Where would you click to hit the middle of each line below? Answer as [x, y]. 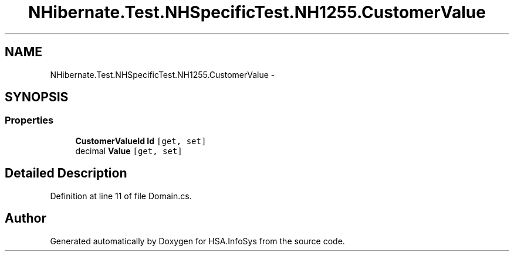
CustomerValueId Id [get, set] [141, 141]
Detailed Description [66, 173]
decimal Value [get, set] [129, 151]
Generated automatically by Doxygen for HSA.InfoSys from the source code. [197, 241]
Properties [29, 120]
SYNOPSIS [37, 97]
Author [26, 219]
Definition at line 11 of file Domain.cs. [121, 196]
